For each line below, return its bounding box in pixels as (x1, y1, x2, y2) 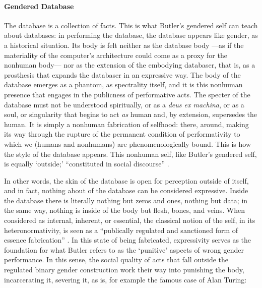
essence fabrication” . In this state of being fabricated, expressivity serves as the (4, 235, 251, 245)
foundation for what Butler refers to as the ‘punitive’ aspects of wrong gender (4, 244, 244, 255)
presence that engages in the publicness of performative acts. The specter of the (4, 89, 250, 99)
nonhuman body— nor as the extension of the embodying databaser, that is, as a (4, 60, 255, 70)
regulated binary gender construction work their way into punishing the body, (4, 264, 244, 275)
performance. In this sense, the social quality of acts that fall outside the (4, 254, 229, 265)
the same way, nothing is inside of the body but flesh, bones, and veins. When (4, 205, 245, 215)
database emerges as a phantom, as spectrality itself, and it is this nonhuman (4, 79, 243, 90)
